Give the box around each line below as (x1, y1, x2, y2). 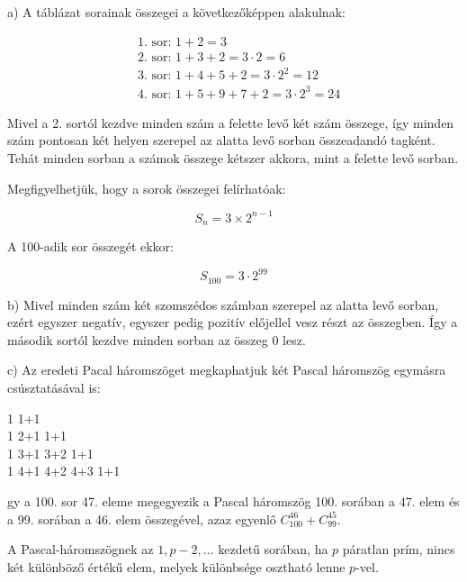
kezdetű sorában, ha (218, 540, 328, 559)
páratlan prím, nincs (342, 540, 455, 559)
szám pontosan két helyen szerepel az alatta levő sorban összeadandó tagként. (7, 131, 436, 150)
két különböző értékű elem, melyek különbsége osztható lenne (7, 557, 346, 576)
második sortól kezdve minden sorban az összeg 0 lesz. (7, 330, 306, 349)
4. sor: (138, 87, 172, 101)
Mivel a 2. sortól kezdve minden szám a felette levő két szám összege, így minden (7, 113, 454, 132)
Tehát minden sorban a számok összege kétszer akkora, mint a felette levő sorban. (7, 148, 459, 167)
